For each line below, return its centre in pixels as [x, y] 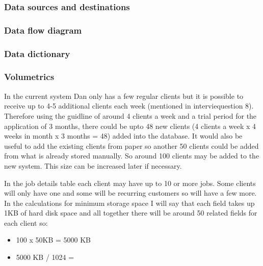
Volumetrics [29, 77]
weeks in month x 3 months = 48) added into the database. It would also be [123, 136]
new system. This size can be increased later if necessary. [93, 165]
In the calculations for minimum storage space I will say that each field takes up [129, 203]
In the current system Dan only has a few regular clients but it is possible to [124, 96]
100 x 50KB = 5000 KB [53, 240]
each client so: [26, 222]
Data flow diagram [43, 30]
